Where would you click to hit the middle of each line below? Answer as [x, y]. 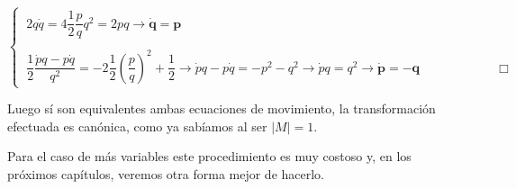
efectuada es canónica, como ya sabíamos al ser [137, 126]
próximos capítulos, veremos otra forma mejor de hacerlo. [166, 173]
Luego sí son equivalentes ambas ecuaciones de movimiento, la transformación [222, 108]
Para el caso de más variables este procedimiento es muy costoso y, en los [209, 156]
